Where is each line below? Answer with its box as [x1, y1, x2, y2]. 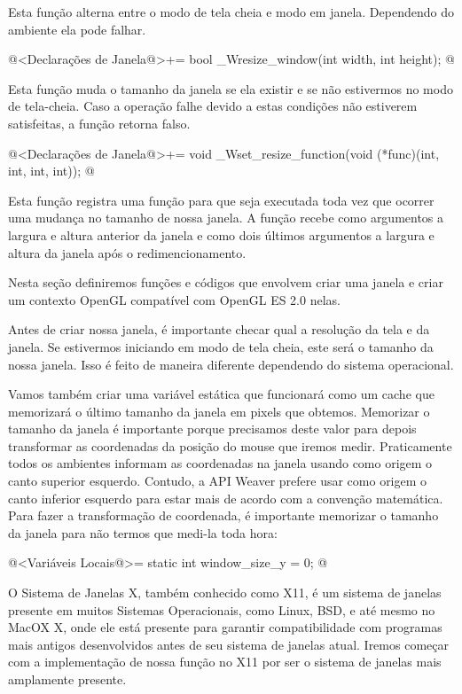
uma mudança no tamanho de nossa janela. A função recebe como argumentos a [8, 208, 444, 227]
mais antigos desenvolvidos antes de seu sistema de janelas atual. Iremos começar [8, 635, 449, 653]
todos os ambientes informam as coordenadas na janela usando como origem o [8, 454, 433, 472]
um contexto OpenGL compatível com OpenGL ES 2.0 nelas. [8, 290, 341, 308]
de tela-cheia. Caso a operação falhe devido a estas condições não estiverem [8, 97, 418, 115]
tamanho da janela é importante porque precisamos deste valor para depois [8, 419, 417, 438]
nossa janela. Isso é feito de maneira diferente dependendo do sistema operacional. [8, 355, 454, 373]
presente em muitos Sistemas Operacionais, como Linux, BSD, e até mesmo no [8, 600, 435, 619]
